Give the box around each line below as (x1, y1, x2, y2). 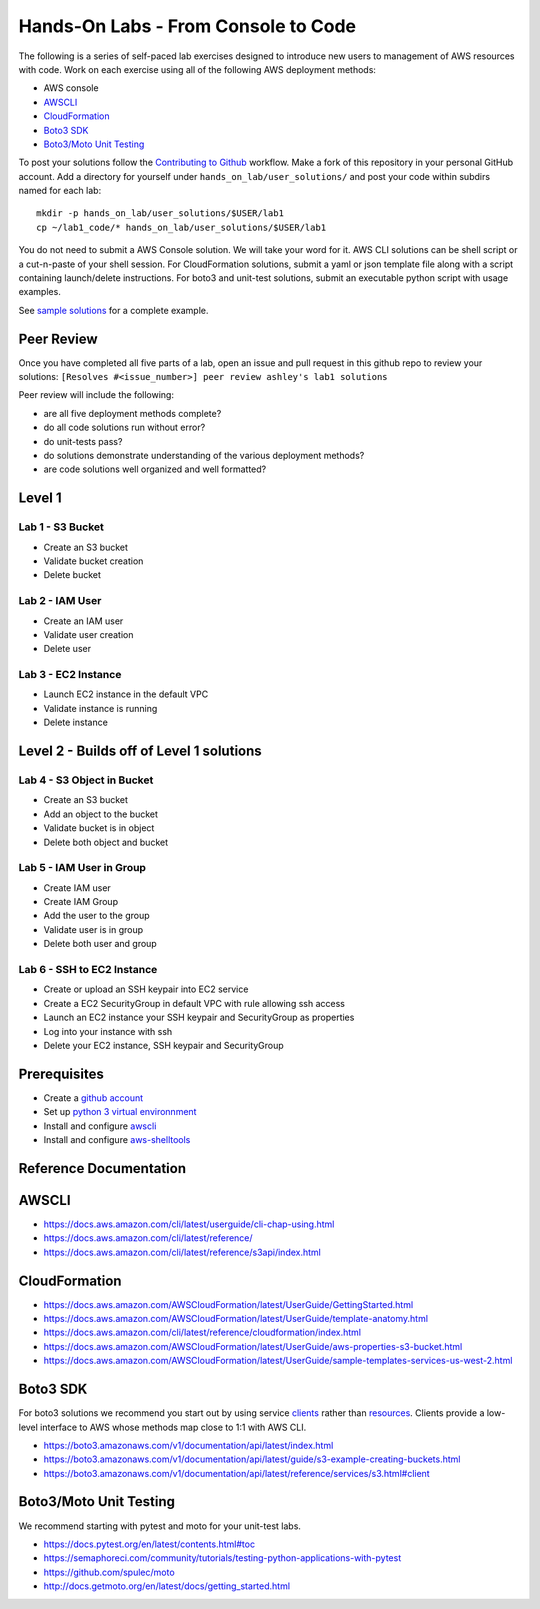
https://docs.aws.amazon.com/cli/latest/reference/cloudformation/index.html (43, 1326, 362, 1339)
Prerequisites (18, 1065, 104, 1082)
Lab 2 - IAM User (18, 594, 102, 608)
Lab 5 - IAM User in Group (18, 861, 147, 875)
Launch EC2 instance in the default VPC (43, 688, 209, 700)
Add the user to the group (43, 910, 150, 922)
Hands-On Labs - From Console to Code (18, 15, 357, 37)
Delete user (43, 643, 92, 655)
